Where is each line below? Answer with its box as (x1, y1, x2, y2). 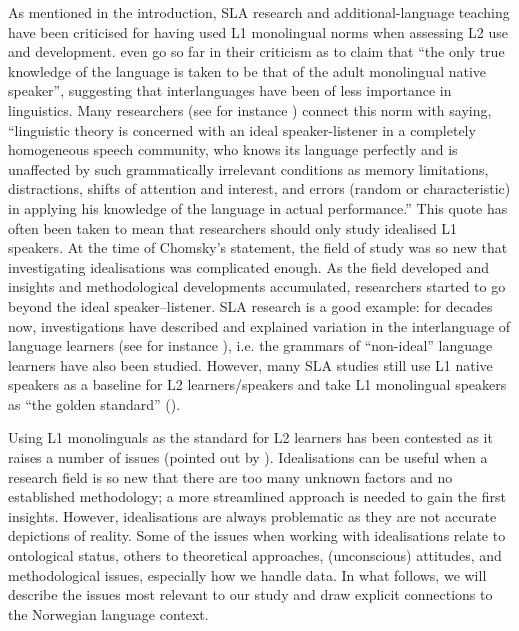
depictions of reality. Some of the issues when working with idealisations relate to (8, 525, 506, 546)
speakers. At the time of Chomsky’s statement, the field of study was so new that (8, 237, 508, 258)
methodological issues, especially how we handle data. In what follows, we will (8, 564, 487, 585)
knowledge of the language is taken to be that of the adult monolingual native (8, 60, 487, 81)
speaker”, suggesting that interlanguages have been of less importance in (8, 80, 452, 101)
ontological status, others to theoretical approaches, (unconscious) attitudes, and (8, 545, 502, 566)
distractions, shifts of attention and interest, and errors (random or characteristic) (8, 178, 511, 199)
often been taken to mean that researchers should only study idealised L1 (8, 217, 458, 238)
